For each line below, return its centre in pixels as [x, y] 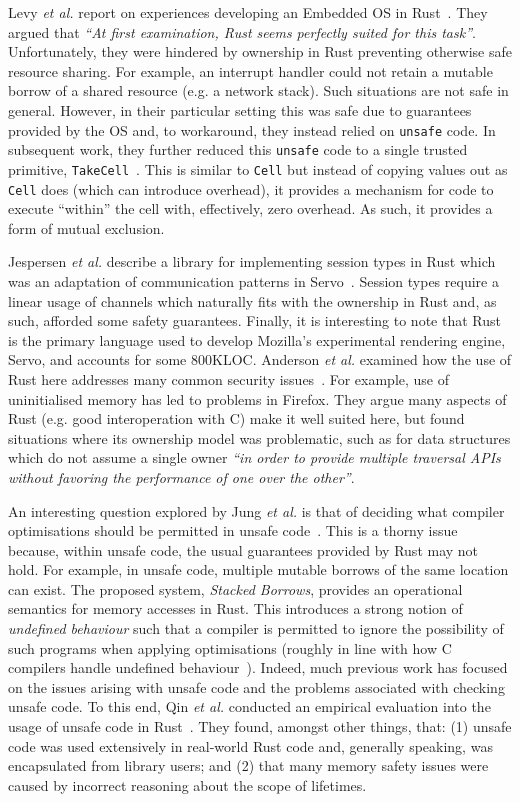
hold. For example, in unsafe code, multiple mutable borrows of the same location [258, 569]
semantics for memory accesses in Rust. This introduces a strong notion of [235, 608]
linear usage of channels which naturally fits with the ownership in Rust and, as [252, 300]
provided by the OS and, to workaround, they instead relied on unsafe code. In [252, 129]
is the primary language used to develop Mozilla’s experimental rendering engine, [257, 339]
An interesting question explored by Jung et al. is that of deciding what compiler [256, 510]
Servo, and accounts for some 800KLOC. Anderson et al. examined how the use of [260, 359]
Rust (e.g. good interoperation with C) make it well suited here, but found [236, 418]
